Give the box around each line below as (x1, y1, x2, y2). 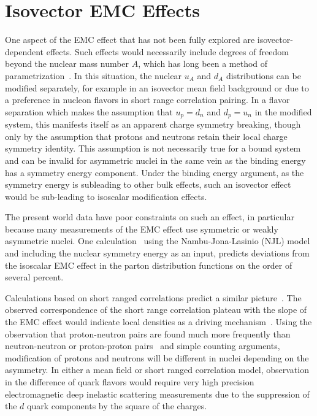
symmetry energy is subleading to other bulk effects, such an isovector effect (5, 178, 291, 191)
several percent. (5, 271, 64, 283)
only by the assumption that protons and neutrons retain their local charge (5, 129, 288, 142)
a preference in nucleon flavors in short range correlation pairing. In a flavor (5, 93, 290, 106)
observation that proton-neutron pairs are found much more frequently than (5, 327, 291, 340)
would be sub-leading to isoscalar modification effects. (5, 190, 207, 202)
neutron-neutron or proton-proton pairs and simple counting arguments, (5, 339, 280, 352)
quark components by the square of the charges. (27, 399, 207, 412)
